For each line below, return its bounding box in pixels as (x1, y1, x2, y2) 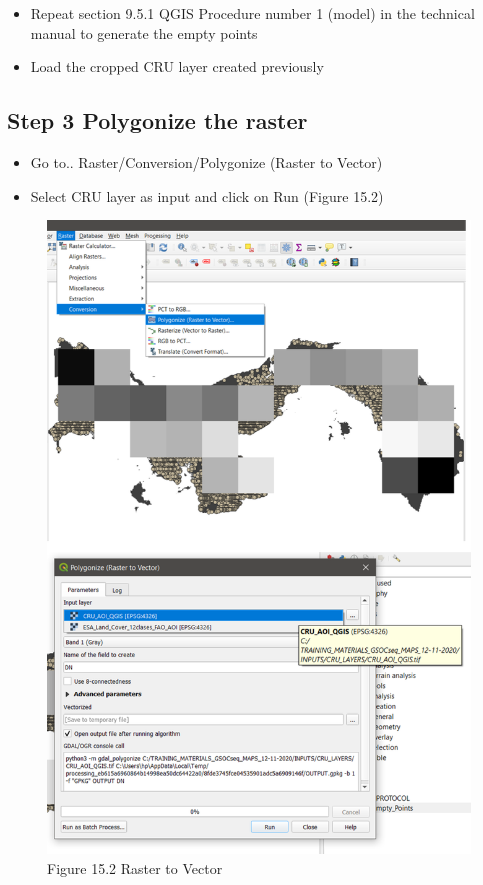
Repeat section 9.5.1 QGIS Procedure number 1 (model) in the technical (30, 3, 475, 23)
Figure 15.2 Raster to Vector (47, 857, 223, 878)
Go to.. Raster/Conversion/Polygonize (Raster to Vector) (30, 151, 383, 172)
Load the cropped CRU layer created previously (30, 56, 324, 77)
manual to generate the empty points (30, 22, 258, 43)
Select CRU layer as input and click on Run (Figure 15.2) (30, 185, 384, 206)
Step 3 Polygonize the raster (7, 105, 308, 136)
